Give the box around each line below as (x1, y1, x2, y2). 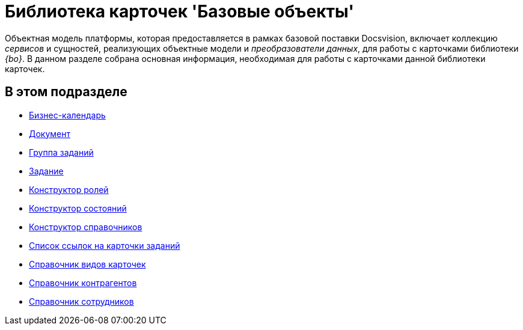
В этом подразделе (5, 84, 127, 100)
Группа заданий (29, 147, 94, 157)
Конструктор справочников (29, 221, 142, 232)
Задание (29, 165, 64, 176)
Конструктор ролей (29, 184, 109, 195)
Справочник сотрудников (29, 296, 134, 307)
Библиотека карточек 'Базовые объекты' (5, 1, 355, 22)
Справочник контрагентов (29, 277, 137, 288)
